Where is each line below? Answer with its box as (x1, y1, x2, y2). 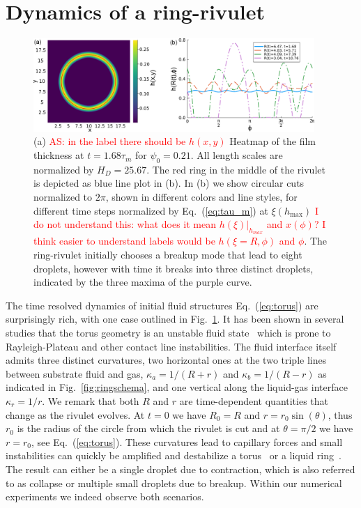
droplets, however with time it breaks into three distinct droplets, (33, 261, 314, 275)
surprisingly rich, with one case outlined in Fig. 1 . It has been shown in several (6, 311, 344, 326)
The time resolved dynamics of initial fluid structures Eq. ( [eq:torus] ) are (6, 298, 318, 312)
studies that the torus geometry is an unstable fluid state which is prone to (6, 325, 331, 339)
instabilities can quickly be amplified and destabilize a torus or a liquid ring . (6, 448, 341, 463)
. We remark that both (42, 393, 139, 408)
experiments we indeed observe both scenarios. (6, 489, 204, 504)
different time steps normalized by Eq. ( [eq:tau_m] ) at (33, 203, 268, 217)
